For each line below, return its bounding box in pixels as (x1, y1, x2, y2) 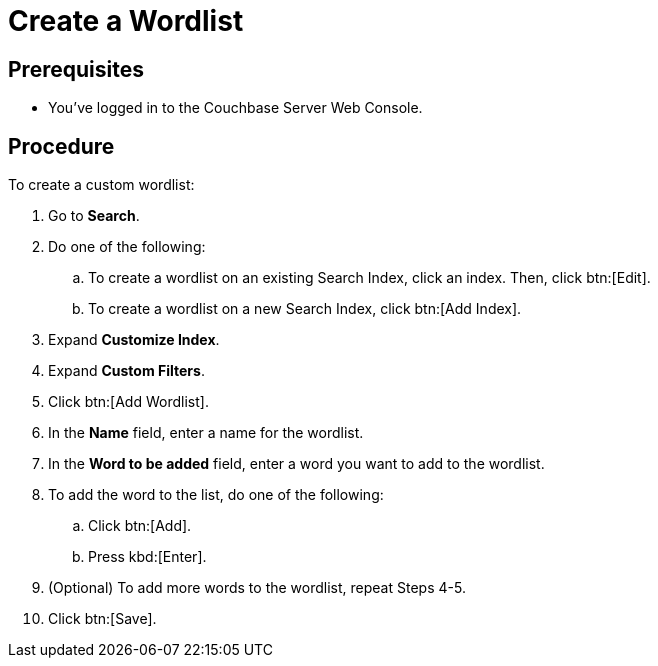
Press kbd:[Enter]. (88, 548, 207, 566)
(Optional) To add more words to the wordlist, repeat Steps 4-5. (48, 579, 466, 597)
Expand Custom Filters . (48, 362, 205, 380)
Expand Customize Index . (48, 331, 220, 349)
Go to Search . (48, 207, 140, 225)
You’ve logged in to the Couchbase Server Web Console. (48, 99, 423, 117)
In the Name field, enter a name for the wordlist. (48, 424, 364, 442)
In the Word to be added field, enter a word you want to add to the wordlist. (48, 455, 545, 473)
